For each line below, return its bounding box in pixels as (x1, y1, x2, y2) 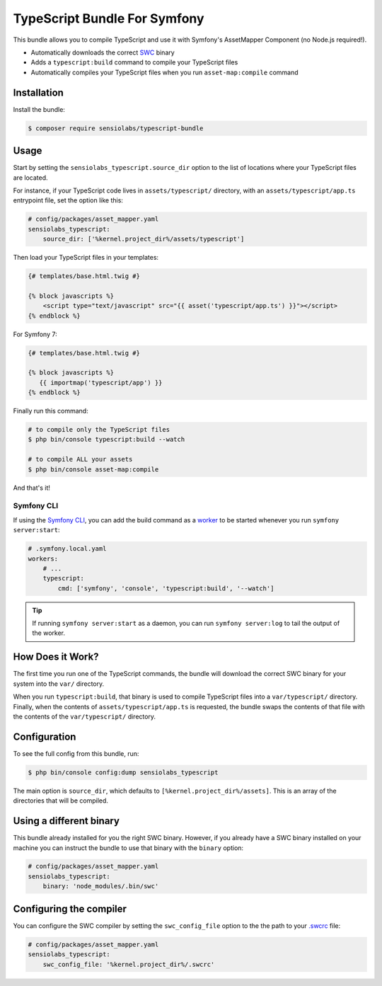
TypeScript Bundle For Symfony (13, 11, 204, 26)
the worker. (32, 629, 66, 637)
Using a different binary (13, 815, 120, 827)
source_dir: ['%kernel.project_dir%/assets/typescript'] (42, 235, 245, 243)
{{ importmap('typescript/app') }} (39, 379, 163, 386)
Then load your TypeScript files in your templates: (13, 253, 159, 262)
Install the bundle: (13, 105, 65, 113)
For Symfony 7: (13, 330, 57, 338)
